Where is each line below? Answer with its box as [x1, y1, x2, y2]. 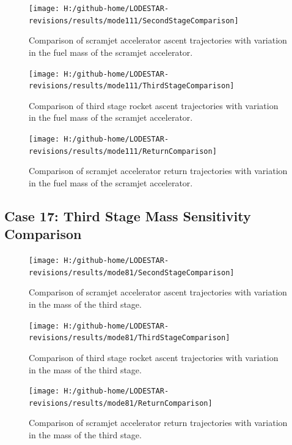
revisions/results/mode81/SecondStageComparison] [29, 268, 235, 277]
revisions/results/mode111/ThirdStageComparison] [29, 82, 235, 91]
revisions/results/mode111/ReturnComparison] [29, 146, 217, 156]
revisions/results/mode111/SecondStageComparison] [29, 16, 239, 25]
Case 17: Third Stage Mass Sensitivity [4, 206, 251, 225]
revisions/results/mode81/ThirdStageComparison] [29, 333, 230, 343]
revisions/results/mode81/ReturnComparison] [29, 398, 213, 408]
